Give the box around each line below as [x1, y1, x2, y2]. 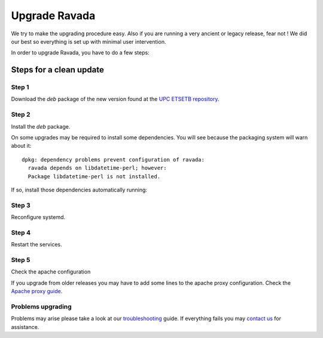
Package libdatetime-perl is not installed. [28, 173, 161, 179]
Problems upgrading [11, 302, 72, 310]
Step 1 [11, 83, 29, 92]
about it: [11, 142, 32, 150]
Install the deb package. [11, 123, 71, 130]
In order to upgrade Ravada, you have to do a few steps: [11, 49, 150, 56]
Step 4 [11, 228, 31, 236]
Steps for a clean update [11, 65, 104, 75]
